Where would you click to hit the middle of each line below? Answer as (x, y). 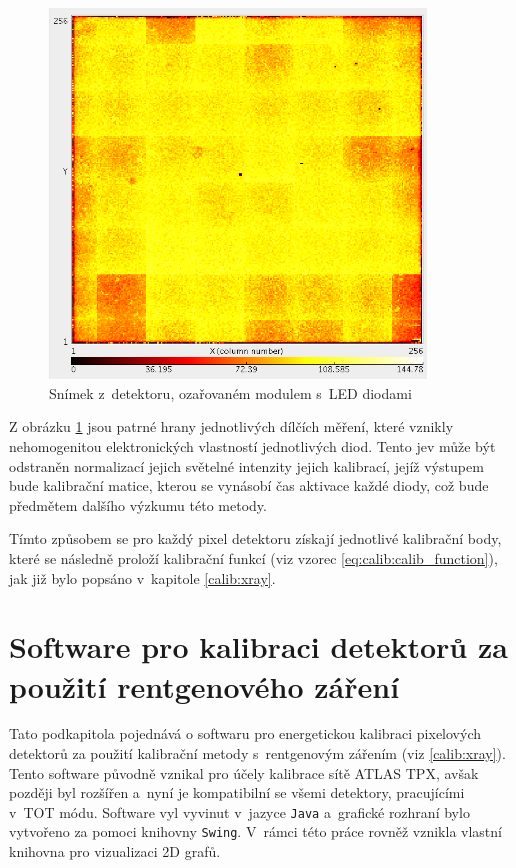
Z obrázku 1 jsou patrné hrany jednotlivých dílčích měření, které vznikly (231, 426)
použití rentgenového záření (204, 685)
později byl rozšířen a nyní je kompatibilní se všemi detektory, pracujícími (237, 792)
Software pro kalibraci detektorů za (258, 646)
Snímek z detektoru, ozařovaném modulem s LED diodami (230, 392)
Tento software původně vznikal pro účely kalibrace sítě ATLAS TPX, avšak (244, 772)
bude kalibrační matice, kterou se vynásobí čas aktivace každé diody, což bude (249, 485)
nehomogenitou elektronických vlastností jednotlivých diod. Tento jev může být (252, 445)
